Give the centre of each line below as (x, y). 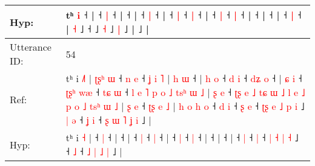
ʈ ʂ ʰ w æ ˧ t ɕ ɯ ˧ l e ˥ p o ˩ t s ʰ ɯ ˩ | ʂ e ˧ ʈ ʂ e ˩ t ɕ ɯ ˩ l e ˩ (185, 92)
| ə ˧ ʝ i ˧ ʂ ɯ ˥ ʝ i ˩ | (108, 120)
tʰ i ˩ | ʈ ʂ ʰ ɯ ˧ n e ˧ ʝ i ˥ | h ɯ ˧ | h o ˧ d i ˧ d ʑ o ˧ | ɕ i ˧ (184, 78)
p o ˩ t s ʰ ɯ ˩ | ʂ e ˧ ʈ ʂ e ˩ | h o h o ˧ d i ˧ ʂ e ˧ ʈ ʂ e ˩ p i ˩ (185, 106)
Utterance (31, 47)
